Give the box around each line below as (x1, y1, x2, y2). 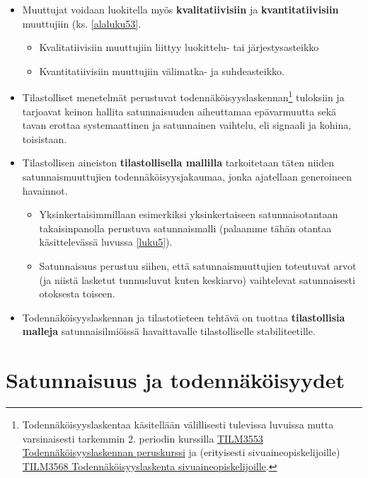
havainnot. (22, 183, 68, 198)
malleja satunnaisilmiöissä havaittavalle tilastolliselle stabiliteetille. (22, 324, 316, 338)
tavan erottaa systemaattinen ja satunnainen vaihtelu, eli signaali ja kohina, (22, 118, 352, 132)
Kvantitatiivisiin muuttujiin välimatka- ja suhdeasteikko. (39, 63, 284, 78)
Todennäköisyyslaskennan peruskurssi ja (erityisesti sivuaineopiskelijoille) (22, 445, 340, 460)
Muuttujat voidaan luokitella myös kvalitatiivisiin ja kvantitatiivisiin (22, 2, 339, 16)
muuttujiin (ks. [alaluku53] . (22, 16, 142, 30)
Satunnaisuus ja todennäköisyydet (6, 365, 345, 394)
